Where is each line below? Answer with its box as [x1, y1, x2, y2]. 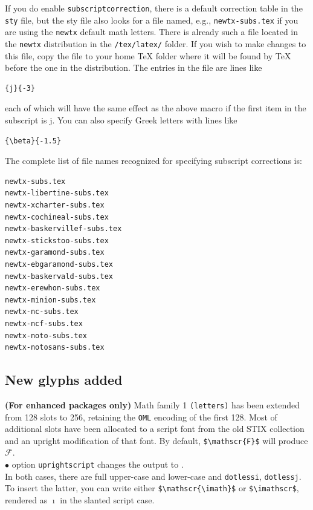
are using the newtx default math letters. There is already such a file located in [5, 25, 298, 38]
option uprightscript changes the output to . [11, 458, 184, 471]
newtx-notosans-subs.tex [5, 343, 105, 352]
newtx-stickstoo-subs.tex [5, 236, 109, 245]
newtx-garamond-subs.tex [5, 248, 105, 257]
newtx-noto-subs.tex [5, 331, 88, 340]
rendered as [5, 494, 48, 506]
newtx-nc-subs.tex [5, 307, 79, 316]
